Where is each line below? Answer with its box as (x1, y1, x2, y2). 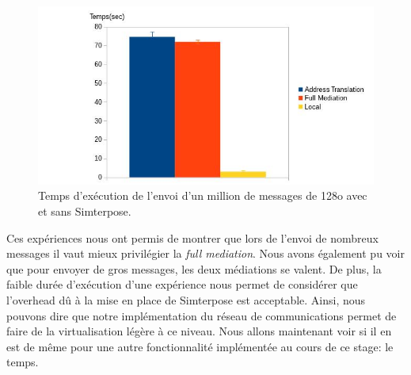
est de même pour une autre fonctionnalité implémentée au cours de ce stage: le (6, 338, 394, 354)
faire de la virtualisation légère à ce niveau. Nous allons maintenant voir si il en (6, 323, 392, 339)
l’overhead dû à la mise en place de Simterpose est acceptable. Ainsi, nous (6, 292, 366, 308)
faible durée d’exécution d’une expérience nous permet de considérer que (6, 276, 358, 293)
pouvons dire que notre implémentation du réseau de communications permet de (6, 307, 397, 323)
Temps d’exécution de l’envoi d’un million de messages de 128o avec (38, 187, 367, 204)
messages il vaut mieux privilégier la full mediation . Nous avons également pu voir (6, 245, 405, 262)
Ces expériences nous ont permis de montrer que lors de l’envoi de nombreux (6, 229, 379, 246)
